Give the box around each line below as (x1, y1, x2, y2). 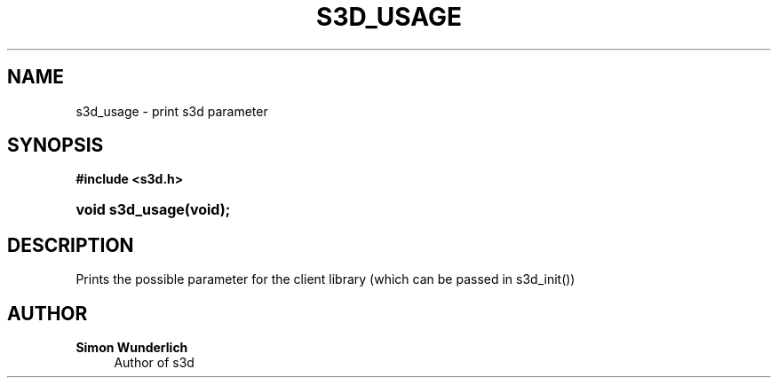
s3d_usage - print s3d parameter (75, 103, 268, 119)
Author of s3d (114, 355, 194, 371)
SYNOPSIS (7, 134, 104, 157)
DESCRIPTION (7, 233, 134, 256)
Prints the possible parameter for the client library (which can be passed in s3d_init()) (75, 271, 576, 287)
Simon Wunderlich (75, 340, 188, 356)
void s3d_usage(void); (75, 200, 231, 219)
